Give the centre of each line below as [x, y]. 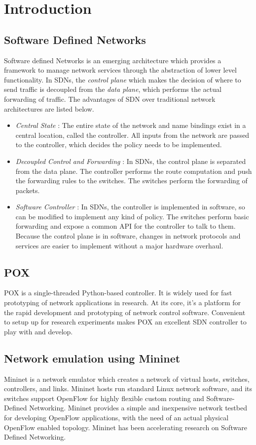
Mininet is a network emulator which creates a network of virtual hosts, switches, [127, 379]
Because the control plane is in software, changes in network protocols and [128, 236]
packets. [28, 190]
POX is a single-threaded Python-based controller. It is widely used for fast [118, 293]
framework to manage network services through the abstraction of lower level [120, 70]
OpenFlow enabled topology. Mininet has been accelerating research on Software [126, 427]
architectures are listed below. [49, 108]
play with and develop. [38, 331]
